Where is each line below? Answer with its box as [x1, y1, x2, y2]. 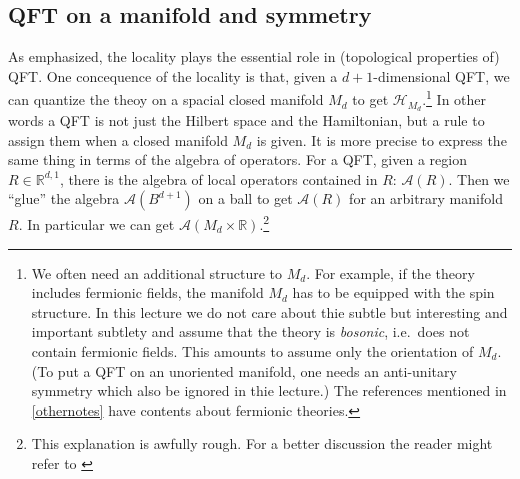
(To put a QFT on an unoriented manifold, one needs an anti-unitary [31, 360, 457, 381]
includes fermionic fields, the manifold [31, 282, 264, 303]
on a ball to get [198, 188, 293, 209]
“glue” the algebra [8, 188, 120, 209]
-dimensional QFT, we [373, 65, 510, 86]
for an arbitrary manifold [349, 188, 503, 209]
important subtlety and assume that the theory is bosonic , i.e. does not [31, 321, 470, 342]
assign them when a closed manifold [8, 129, 228, 150]
